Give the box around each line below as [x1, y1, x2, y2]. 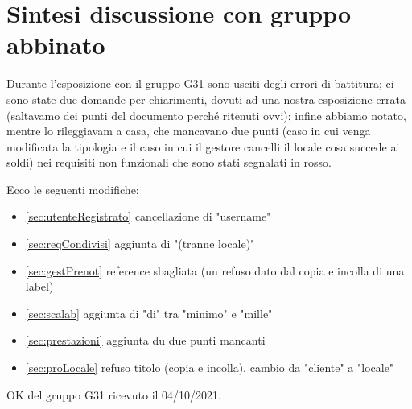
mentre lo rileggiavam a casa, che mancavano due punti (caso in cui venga [6, 122, 371, 139]
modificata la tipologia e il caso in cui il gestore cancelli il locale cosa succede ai [6, 138, 400, 155]
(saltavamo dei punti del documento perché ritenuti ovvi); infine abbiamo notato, [6, 106, 406, 123]
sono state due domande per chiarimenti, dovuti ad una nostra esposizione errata [6, 90, 406, 107]
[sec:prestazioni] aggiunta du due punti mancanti [25, 332, 266, 349]
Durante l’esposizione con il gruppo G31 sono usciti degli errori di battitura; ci [6, 75, 394, 92]
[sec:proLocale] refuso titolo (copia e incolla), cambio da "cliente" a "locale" [25, 359, 394, 376]
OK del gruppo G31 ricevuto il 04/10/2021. [6, 386, 221, 403]
